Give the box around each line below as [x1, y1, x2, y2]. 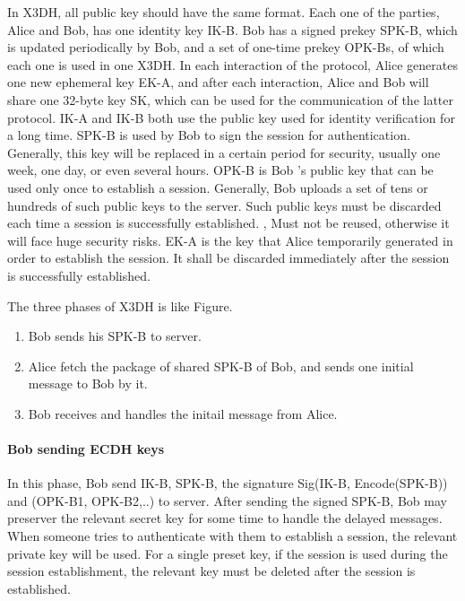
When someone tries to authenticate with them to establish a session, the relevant [7, 527, 458, 545]
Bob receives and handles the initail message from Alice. [28, 404, 338, 422]
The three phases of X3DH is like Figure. [7, 296, 233, 315]
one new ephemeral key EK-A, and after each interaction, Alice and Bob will [7, 73, 429, 91]
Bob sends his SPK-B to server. [28, 327, 202, 345]
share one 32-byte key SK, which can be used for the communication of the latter [7, 90, 454, 109]
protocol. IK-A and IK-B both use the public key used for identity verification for [7, 108, 455, 126]
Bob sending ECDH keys [7, 440, 165, 458]
